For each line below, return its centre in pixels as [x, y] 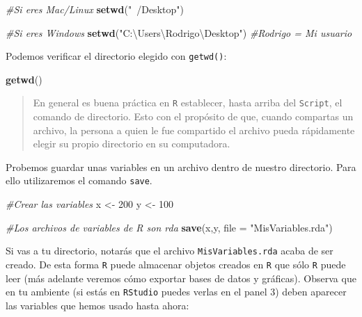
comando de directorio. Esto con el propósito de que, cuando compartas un [193, 116]
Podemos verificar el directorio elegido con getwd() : [116, 56]
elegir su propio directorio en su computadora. [132, 144]
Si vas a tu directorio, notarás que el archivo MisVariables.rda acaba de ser [170, 251]
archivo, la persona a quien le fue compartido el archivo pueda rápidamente [194, 130]
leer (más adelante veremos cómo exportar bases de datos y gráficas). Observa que [181, 278]
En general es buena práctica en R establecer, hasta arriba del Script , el [188, 103]
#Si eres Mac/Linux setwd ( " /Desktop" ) [95, 9]
